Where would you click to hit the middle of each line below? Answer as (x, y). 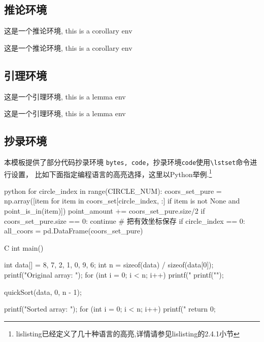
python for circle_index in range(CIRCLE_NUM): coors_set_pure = (113, 191)
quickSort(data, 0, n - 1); (43, 292)
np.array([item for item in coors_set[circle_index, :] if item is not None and (122, 201)
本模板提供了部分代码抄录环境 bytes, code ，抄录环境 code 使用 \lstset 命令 (127, 162)
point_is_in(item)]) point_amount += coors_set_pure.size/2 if (105, 211)
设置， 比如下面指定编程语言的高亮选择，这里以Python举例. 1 (111, 173)
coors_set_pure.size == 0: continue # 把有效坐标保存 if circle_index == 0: (125, 220)
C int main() (24, 247)
